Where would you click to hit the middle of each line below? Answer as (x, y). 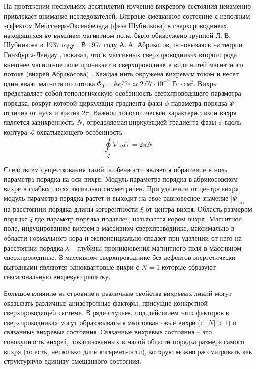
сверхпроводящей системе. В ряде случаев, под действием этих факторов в (117, 313)
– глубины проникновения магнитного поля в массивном (157, 247)
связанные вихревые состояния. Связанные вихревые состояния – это (108, 332)
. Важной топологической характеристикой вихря (163, 112)
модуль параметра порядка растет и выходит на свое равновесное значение (116, 198)
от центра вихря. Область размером (199, 209)
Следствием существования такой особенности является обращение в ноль (116, 169)
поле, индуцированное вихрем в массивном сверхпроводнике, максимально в (119, 228)
